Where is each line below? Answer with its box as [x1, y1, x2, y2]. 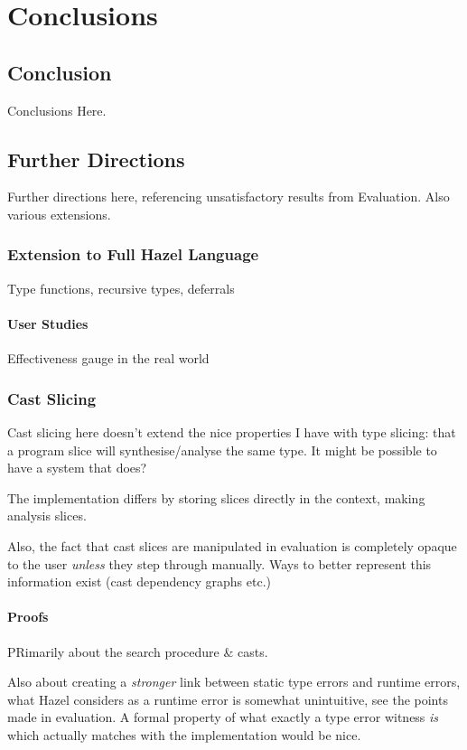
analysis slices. [7, 506, 87, 525]
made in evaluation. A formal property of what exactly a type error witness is [7, 708, 439, 727]
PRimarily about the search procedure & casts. [7, 642, 268, 661]
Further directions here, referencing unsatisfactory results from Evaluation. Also [7, 187, 450, 206]
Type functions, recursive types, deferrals [7, 278, 235, 297]
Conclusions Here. [7, 100, 107, 119]
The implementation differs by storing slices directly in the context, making [7, 488, 425, 507]
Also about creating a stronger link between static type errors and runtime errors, [7, 672, 461, 691]
